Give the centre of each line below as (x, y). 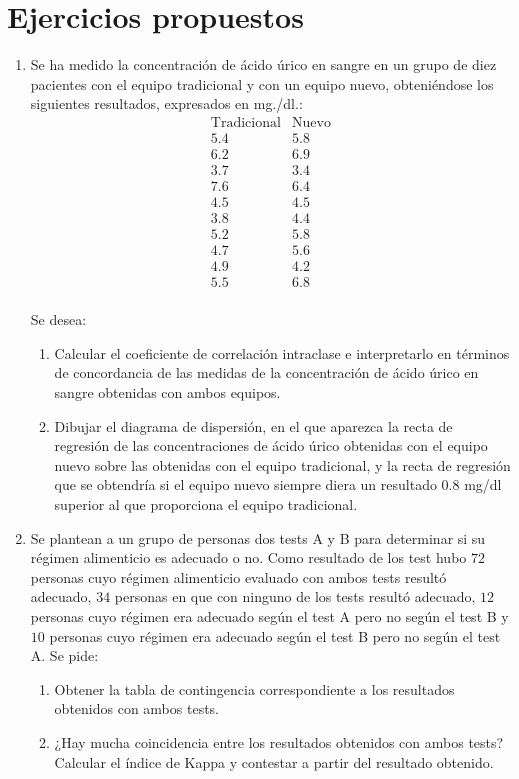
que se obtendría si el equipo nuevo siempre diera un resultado (245, 484)
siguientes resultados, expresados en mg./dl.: (166, 103)
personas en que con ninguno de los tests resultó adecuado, (295, 596)
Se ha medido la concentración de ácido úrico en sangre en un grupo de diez (263, 64)
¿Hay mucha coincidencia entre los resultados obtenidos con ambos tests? (279, 741)
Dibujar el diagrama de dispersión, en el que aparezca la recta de (253, 425)
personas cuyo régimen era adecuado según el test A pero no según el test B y (269, 616)
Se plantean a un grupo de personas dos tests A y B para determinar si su (258, 537)
